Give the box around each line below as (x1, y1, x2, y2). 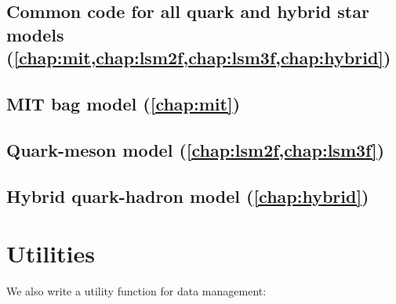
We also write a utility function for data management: (6, 283, 267, 299)
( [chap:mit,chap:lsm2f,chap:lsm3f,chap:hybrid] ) (6, 45, 391, 70)
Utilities (6, 237, 96, 270)
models (6, 22, 64, 46)
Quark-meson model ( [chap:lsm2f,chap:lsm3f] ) (6, 137, 385, 161)
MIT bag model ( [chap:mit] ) (6, 91, 241, 115)
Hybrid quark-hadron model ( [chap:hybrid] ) (6, 183, 369, 208)
